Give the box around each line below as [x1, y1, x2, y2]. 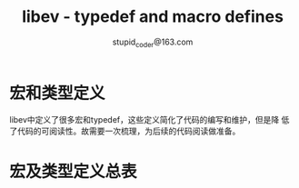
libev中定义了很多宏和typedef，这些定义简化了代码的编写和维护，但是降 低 [9, 114, 290, 125]
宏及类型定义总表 [9, 161, 138, 182]
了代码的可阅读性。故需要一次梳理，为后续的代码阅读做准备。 [9, 125, 241, 137]
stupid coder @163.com [112, 36, 194, 49]
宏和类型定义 [9, 83, 106, 104]
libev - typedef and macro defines [21, 6, 284, 27]
